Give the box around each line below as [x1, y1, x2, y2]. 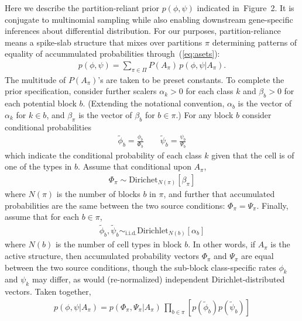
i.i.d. [125, 230, 137, 237]
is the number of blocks [56, 187, 140, 199]
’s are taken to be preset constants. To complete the [98, 73, 284, 85]
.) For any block [176, 108, 234, 120]
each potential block [5, 97, 77, 109]
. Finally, [256, 199, 289, 211]
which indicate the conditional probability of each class [5, 149, 202, 161]
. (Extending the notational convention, [83, 97, 225, 109]
